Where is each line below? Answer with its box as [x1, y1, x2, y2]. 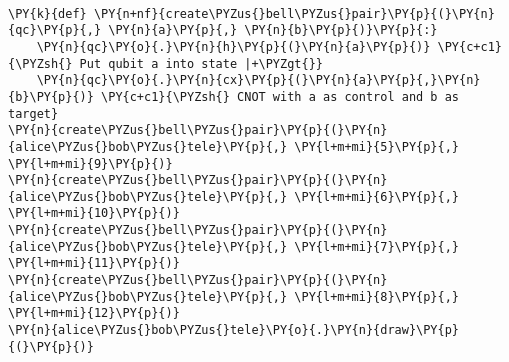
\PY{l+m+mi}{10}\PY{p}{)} [8, 206, 180, 221]
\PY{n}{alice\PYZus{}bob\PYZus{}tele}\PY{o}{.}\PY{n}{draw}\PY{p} [8, 323, 460, 338]
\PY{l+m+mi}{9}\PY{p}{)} [8, 156, 173, 171]
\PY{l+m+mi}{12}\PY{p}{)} [8, 306, 180, 321]
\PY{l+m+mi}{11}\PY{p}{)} [8, 256, 180, 271]
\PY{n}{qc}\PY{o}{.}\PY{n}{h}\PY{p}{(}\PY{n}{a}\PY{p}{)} [36, 39, 431, 54]
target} [8, 106, 59, 121]
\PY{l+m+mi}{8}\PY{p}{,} [294, 289, 460, 304]
